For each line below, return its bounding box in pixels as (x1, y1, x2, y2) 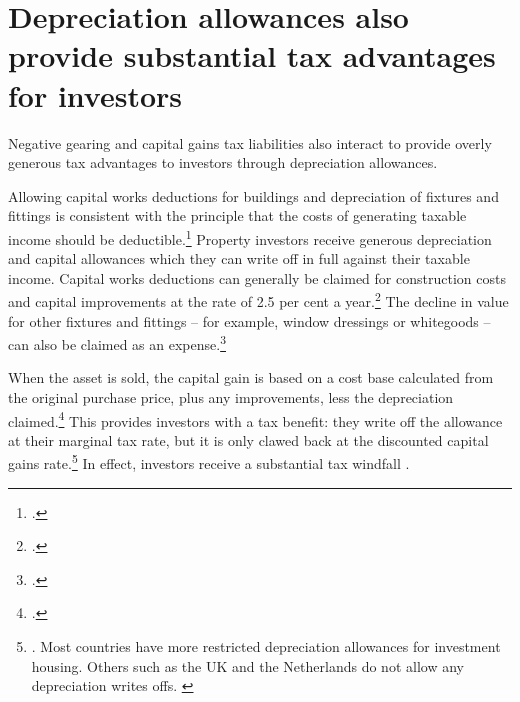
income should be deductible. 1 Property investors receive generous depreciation (8, 225, 492, 249)
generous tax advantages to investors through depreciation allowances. (8, 152, 438, 173)
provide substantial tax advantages (8, 35, 496, 76)
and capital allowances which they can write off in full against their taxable (8, 248, 470, 269)
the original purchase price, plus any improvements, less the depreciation (8, 387, 454, 407)
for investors (8, 74, 183, 115)
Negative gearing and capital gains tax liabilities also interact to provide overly (8, 132, 492, 153)
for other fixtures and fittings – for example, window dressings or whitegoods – (8, 310, 491, 331)
